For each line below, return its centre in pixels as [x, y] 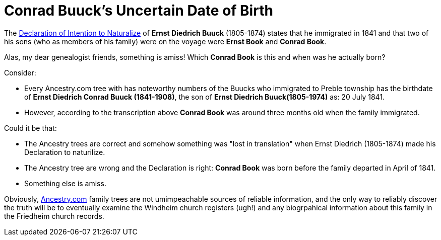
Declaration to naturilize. [65, 152]
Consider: [20, 72]
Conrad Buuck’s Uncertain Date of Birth [139, 11]
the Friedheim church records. [54, 216]
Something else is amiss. [65, 183]
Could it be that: [30, 128]
